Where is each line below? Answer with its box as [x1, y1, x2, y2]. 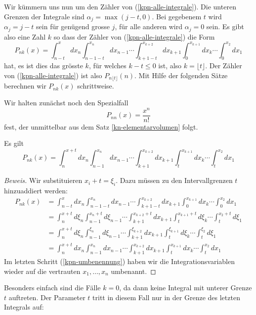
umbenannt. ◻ [111, 266, 156, 276]
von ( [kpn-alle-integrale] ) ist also [4, 70, 102, 80]
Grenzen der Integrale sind [4, 11, 85, 21]
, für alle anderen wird [115, 21, 183, 32]
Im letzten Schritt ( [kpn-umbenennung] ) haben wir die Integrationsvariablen [4, 256, 235, 266]
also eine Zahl [4, 31, 46, 42]
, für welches [88, 60, 127, 71]
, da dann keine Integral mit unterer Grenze [119, 282, 252, 293]
